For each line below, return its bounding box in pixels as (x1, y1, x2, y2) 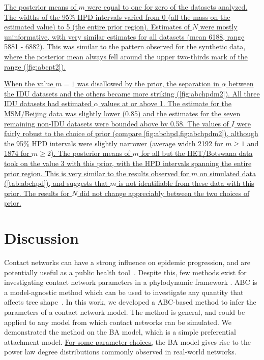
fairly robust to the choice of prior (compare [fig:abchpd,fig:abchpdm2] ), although (4, 128, 258, 139)
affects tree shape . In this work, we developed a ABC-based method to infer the (4, 297, 256, 307)
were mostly (200, 21, 238, 32)
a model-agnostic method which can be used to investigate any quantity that (4, 286, 244, 297)
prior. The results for (4, 187, 70, 198)
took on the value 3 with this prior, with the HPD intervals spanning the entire (4, 157, 252, 168)
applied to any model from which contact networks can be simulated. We (4, 316, 232, 327)
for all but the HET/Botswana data (141, 148, 253, 158)
